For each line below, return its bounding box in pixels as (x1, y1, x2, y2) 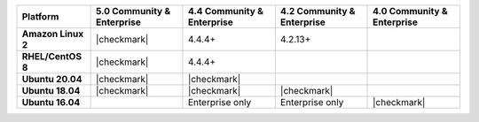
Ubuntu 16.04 (21, 96, 81, 108)
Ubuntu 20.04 (21, 73, 82, 85)
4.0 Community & (373, 5, 448, 17)
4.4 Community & (187, 5, 263, 17)
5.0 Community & (95, 5, 171, 17)
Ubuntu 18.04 (21, 85, 81, 96)
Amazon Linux (21, 27, 84, 40)
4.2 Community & (279, 5, 356, 17)
